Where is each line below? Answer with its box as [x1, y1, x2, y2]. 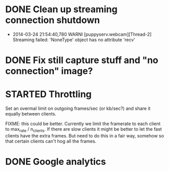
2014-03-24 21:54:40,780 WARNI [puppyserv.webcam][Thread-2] [12, 31, 152, 37]
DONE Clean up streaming [5, 4, 118, 15]
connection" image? [5, 65, 93, 77]
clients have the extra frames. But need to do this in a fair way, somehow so [5, 132, 164, 138]
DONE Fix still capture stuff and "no [5, 54, 159, 66]
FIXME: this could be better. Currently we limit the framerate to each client [5, 121, 161, 127]
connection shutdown [5, 14, 100, 26]
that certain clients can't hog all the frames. [5, 138, 97, 144]
